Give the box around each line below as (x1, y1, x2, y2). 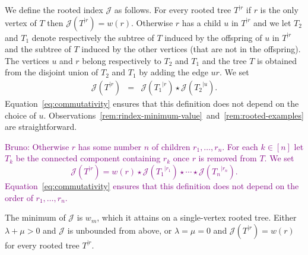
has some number (78, 140, 142, 152)
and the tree (202, 54, 247, 66)
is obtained (257, 54, 297, 66)
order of (5, 191, 33, 203)
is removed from (198, 152, 257, 164)
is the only (260, 4, 299, 15)
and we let (253, 16, 291, 28)
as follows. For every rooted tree (114, 4, 231, 15)
